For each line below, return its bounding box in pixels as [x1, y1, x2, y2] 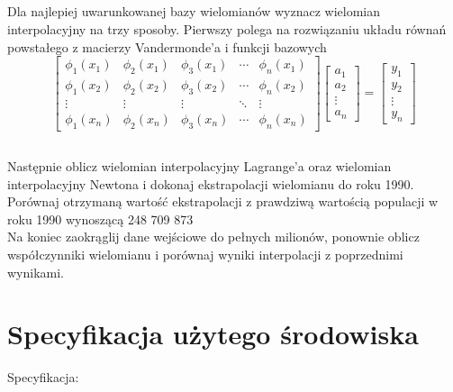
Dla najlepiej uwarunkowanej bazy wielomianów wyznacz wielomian [7, 2, 381, 21]
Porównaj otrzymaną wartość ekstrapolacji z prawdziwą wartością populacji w [7, 192, 439, 211]
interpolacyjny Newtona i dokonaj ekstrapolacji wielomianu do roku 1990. [7, 174, 414, 193]
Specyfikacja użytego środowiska [7, 315, 419, 352]
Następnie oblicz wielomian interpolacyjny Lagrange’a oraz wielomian [7, 157, 392, 176]
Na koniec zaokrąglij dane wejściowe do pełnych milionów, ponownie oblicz [7, 227, 420, 246]
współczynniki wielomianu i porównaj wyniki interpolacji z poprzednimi [7, 245, 403, 264]
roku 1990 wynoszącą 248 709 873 [7, 209, 194, 228]
